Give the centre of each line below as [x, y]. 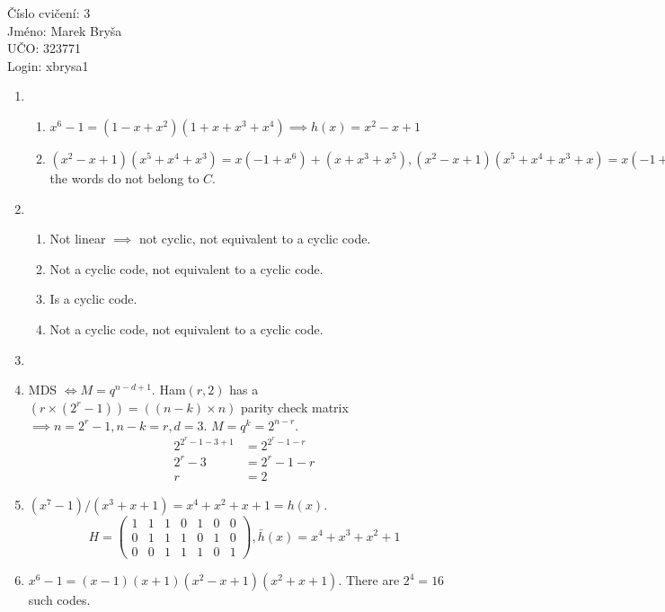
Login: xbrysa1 [48, 65]
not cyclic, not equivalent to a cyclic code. [255, 239]
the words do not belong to [124, 177]
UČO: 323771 [44, 48]
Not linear [78, 239]
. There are [369, 580]
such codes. [59, 600]
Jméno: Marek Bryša [65, 30]
